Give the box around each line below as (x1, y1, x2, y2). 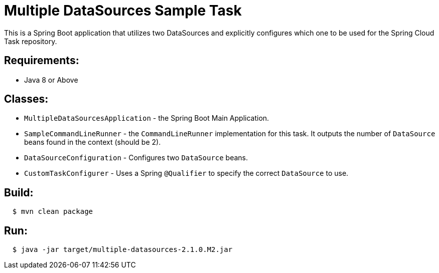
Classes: (4, 93, 49, 106)
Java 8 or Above (24, 75, 78, 84)
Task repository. (4, 37, 57, 46)
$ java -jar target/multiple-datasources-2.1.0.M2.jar (12, 245, 233, 254)
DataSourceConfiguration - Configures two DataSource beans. (24, 153, 248, 162)
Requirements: (4, 54, 79, 67)
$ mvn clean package (12, 207, 93, 216)
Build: (4, 186, 34, 199)
